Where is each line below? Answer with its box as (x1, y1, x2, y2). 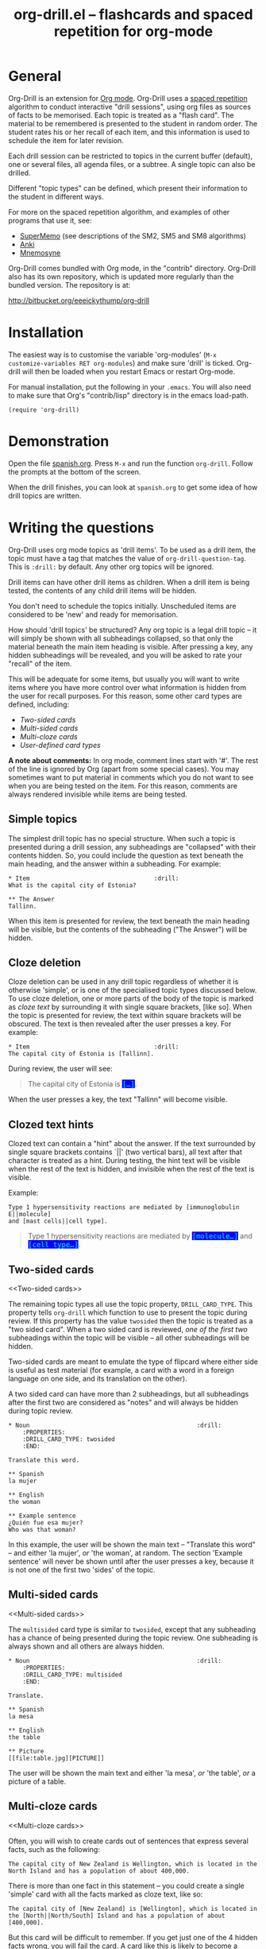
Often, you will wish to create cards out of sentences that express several (8, 1836, 249, 1846)
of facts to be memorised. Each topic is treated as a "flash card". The (8, 110, 234, 120)
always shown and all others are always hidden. (8, 1641, 165, 1651)
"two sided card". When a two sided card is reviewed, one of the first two (8, 1325, 248, 1334)
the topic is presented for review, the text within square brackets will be (8, 1011, 242, 1021)
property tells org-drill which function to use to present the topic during (8, 1308, 248, 1317)
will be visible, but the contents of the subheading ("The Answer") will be (8, 924, 248, 934)
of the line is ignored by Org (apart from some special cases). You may (8, 764, 240, 773)
